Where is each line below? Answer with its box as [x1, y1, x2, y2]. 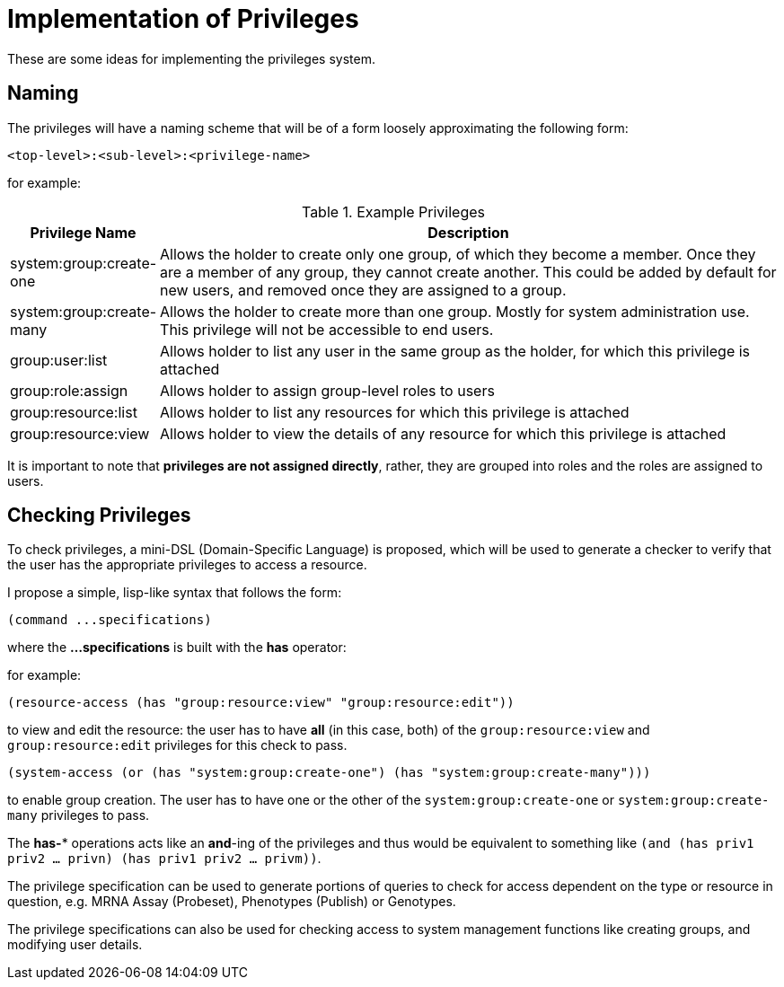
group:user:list [10, 350, 108, 369]
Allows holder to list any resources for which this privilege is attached [160, 402, 630, 421]
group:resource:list [10, 402, 137, 421]
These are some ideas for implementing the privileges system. [7, 50, 375, 66]
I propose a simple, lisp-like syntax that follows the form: [7, 585, 342, 601]
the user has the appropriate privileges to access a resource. [7, 557, 367, 573]
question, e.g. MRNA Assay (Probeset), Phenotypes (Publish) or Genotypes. [7, 894, 456, 910]
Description [427, 223, 509, 242]
